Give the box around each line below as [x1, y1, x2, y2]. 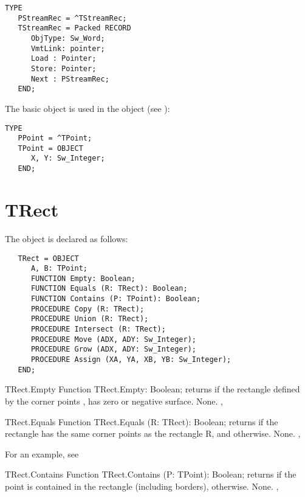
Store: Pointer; [30, 64, 97, 73]
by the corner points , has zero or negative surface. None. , [5, 394, 223, 407]
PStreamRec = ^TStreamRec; [18, 13, 127, 23]
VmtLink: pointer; [30, 44, 105, 53]
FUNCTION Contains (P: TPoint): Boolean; [30, 294, 201, 304]
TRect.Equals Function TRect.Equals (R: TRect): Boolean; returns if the [5, 415, 278, 428]
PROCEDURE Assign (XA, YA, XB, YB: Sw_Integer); [30, 355, 231, 364]
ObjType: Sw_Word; [30, 33, 105, 43]
